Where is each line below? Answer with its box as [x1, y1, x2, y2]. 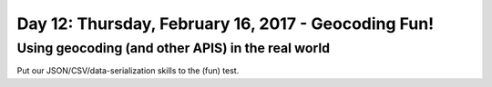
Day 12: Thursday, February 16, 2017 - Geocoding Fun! [16, 14, 435, 34]
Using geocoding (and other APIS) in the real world [16, 40, 331, 56]
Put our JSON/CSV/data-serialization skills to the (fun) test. [16, 65, 240, 76]
